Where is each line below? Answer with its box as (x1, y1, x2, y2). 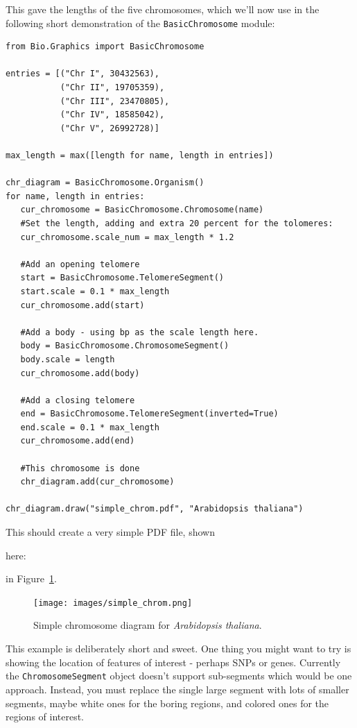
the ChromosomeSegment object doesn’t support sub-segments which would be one (6, 668, 352, 683)
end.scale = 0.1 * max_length (20, 422, 159, 432)
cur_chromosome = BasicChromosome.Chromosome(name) (20, 205, 264, 215)
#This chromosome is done (20, 463, 140, 473)
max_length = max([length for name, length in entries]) (6, 151, 274, 160)
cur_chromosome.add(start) (20, 300, 145, 310)
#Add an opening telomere (20, 259, 140, 269)
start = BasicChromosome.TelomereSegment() (20, 273, 224, 283)
